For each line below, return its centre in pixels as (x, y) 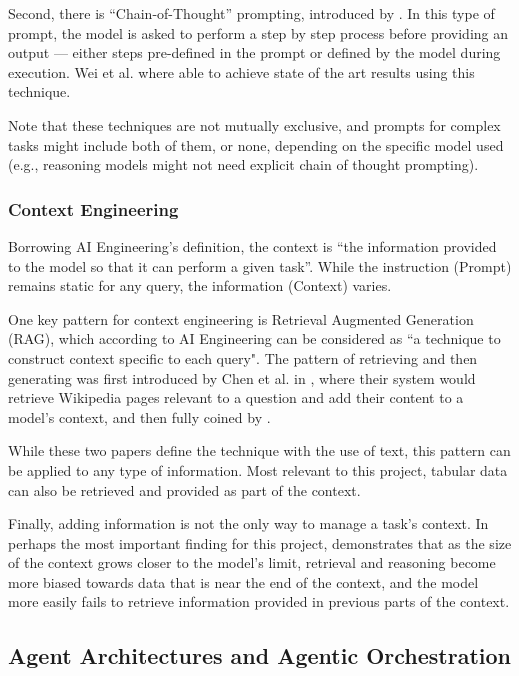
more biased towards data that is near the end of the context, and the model (243, 581)
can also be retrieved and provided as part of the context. (184, 489)
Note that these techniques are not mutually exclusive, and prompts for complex (254, 124)
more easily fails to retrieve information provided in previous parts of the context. (259, 601)
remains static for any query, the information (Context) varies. (200, 285)
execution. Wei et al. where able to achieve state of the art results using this (241, 71)
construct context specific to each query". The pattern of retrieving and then (243, 357)
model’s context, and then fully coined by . (139, 416)
